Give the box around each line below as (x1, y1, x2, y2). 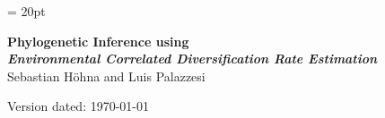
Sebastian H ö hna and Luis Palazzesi (7, 66, 206, 85)
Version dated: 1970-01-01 (7, 97, 150, 115)
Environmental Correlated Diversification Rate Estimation (7, 49, 378, 68)
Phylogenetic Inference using (7, 31, 189, 50)
